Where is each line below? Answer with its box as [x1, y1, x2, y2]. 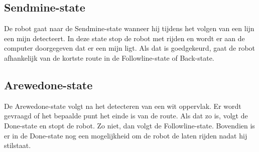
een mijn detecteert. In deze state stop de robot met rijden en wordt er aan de [4, 33, 245, 43]
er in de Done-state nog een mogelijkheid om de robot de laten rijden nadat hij [4, 130, 247, 140]
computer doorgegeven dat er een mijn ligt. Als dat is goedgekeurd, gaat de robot [4, 43, 255, 53]
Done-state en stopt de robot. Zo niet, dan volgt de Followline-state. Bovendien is [4, 120, 255, 130]
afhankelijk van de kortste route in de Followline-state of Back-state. [4, 52, 214, 63]
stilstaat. [4, 140, 31, 150]
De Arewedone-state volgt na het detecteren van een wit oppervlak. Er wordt [4, 100, 241, 111]
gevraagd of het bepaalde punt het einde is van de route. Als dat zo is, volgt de [4, 110, 248, 121]
